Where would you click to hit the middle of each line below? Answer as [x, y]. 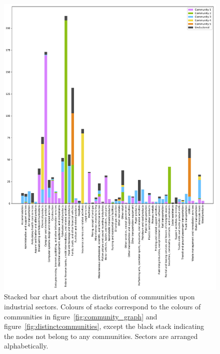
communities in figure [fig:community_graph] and [81, 316]
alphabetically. [26, 346]
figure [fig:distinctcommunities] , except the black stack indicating [104, 326]
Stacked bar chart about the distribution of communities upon [99, 297]
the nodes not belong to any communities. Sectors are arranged [101, 336]
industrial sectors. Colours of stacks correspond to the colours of [102, 306]
